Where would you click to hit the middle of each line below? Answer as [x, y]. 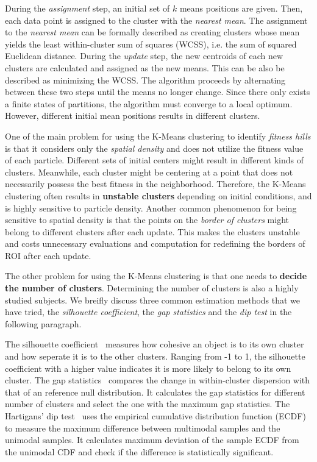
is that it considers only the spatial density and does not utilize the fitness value [154, 148]
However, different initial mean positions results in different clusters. [133, 116]
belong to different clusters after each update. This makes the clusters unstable [152, 231]
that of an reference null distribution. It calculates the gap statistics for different [155, 392]
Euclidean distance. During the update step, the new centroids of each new [144, 56]
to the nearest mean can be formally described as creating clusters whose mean [152, 32]
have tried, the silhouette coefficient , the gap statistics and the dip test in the [148, 312]
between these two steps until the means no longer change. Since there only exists [158, 92]
